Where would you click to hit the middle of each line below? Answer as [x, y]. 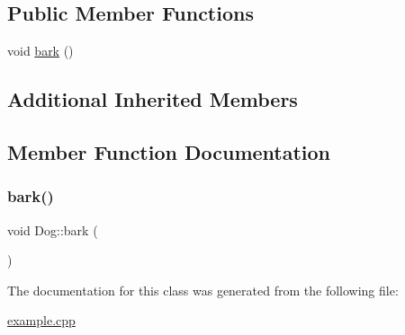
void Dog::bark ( [53, 229]
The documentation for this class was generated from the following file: [203, 290]
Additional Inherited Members [153, 99]
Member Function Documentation [169, 151]
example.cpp [41, 320]
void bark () [40, 51]
